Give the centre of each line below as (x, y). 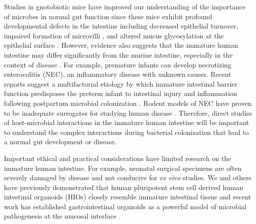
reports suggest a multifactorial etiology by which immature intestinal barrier (121, 83)
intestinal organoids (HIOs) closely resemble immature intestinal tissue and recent (128, 197)
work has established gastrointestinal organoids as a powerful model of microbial (125, 206)
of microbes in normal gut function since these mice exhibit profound (108, 16)
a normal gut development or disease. (60, 142)
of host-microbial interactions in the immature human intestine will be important (127, 122)
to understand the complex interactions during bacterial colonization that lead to (127, 132)
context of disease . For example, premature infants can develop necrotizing (118, 64)
